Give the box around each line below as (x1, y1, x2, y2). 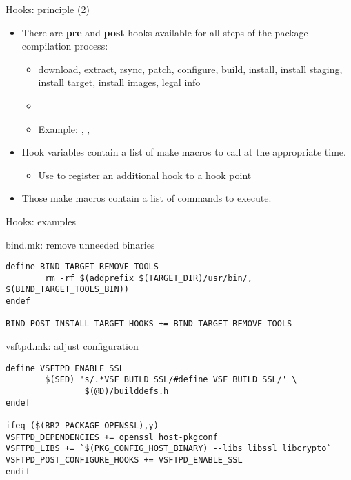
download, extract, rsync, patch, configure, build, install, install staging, (38, 61, 343, 76)
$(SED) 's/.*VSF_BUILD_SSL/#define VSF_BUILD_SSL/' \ (45, 375, 297, 385)
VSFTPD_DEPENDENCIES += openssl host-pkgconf (6, 432, 218, 442)
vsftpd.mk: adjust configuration (6, 339, 139, 353)
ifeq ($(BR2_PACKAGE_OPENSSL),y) (6, 420, 159, 430)
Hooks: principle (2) (6, 2, 90, 16)
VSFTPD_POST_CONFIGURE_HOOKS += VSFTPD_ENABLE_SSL (6, 455, 243, 465)
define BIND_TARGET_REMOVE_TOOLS (6, 262, 159, 272)
